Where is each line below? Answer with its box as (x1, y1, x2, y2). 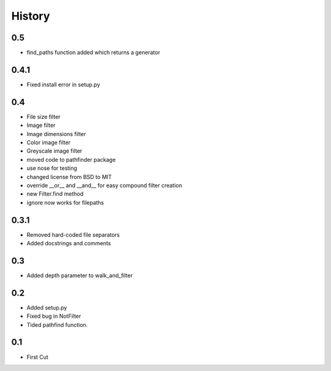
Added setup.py (26, 304, 67, 311)
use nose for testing (26, 164, 78, 172)
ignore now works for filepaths (26, 199, 104, 206)
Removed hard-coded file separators (26, 231, 120, 239)
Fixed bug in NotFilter (26, 313, 82, 320)
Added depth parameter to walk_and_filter (26, 272, 133, 279)
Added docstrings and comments (26, 240, 112, 247)
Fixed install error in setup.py (26, 80, 101, 88)
